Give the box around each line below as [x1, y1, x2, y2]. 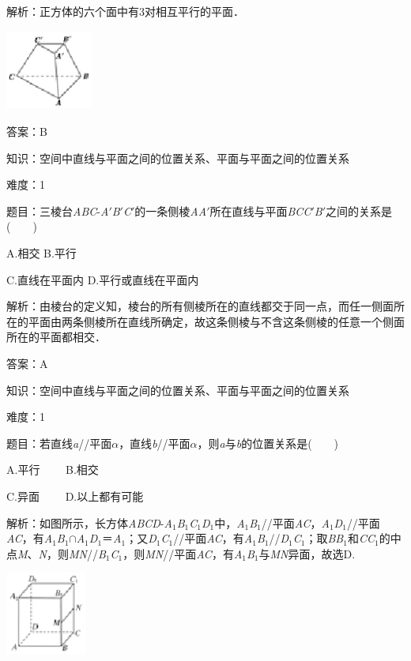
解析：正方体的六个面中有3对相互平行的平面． [6, 3, 244, 19]
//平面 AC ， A [261, 514, 330, 531]
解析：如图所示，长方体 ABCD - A [6, 514, 172, 531]
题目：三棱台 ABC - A [6, 202, 109, 219]
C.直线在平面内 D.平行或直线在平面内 [6, 271, 199, 287]
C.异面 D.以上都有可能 [6, 487, 144, 504]
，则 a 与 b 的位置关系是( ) [197, 434, 339, 451]
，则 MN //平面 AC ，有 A [123, 545, 243, 561]
